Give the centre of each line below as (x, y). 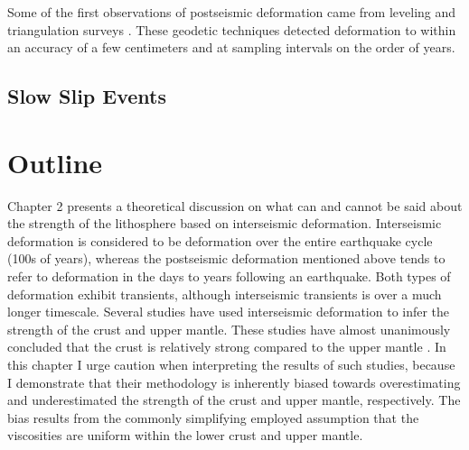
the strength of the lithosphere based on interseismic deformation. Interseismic (225, 223)
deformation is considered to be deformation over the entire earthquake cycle (220, 240)
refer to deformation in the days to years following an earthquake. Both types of (229, 276)
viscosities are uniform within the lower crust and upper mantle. (185, 435)
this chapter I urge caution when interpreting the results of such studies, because (231, 365)
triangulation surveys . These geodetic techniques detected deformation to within (232, 29)
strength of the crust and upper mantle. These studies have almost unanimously (229, 329)
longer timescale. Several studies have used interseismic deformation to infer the (229, 312)
